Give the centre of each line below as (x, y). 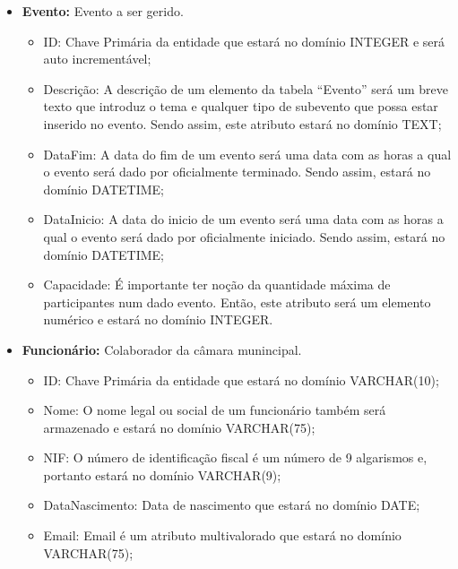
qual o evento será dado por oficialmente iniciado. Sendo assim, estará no (244, 236)
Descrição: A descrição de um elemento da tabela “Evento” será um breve (246, 88)
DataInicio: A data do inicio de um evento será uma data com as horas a (243, 219)
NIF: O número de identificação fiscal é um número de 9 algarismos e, (235, 457)
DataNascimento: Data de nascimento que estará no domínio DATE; (232, 505)
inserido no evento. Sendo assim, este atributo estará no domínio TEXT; (242, 123)
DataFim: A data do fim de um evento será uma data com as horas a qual (247, 154)
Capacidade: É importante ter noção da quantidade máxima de (217, 284)
